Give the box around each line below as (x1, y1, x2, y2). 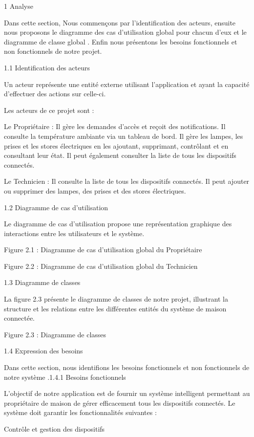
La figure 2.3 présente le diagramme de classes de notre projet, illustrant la (4, 294, 228, 304)
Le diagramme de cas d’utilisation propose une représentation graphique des (4, 218, 232, 229)
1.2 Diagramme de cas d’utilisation (4, 202, 108, 212)
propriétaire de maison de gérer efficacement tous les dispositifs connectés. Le (4, 397, 235, 408)
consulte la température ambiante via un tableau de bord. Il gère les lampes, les (4, 131, 243, 141)
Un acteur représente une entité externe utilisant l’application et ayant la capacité (4, 79, 250, 89)
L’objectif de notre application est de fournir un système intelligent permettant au (4, 388, 250, 398)
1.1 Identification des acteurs (4, 62, 90, 72)
